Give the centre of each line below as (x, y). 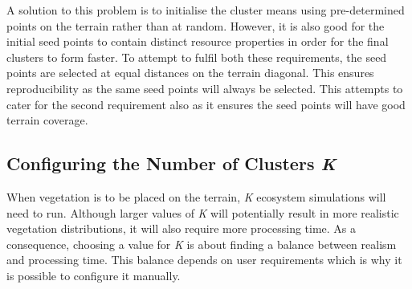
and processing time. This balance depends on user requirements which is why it (204, 260)
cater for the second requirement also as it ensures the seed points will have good (206, 104)
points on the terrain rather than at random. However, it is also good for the (196, 25)
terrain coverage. (47, 120)
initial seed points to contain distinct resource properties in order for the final (198, 41)
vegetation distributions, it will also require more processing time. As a (182, 228)
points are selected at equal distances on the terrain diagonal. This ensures (190, 73)
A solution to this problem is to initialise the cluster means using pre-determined (206, 10)
